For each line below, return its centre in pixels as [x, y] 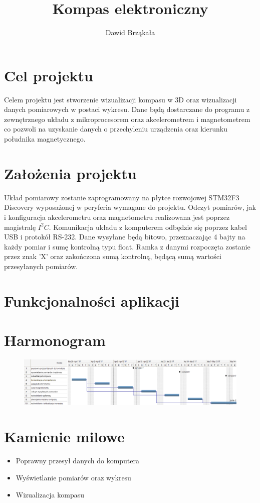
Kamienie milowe [64, 436]
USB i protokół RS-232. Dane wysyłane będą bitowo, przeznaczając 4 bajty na [125, 237]
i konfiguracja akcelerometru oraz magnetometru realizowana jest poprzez [117, 217]
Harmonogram [55, 340]
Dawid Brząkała [130, 32]
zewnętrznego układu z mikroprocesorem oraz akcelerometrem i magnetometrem [127, 119]
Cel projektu [49, 75]
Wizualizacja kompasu [50, 494]
